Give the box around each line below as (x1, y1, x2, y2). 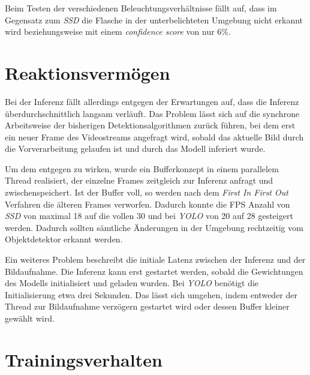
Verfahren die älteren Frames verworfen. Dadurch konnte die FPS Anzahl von (5, 197, 290, 210)
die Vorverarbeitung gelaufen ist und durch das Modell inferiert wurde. (5, 142, 266, 155)
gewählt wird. (5, 312, 55, 324)
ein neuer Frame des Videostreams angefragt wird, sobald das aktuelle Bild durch (5, 130, 304, 143)
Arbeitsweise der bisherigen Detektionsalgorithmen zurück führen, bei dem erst (5, 119, 296, 131)
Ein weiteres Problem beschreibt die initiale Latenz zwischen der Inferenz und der (5, 253, 306, 266)
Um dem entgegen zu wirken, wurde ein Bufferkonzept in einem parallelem (5, 162, 279, 175)
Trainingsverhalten (5, 347, 162, 371)
